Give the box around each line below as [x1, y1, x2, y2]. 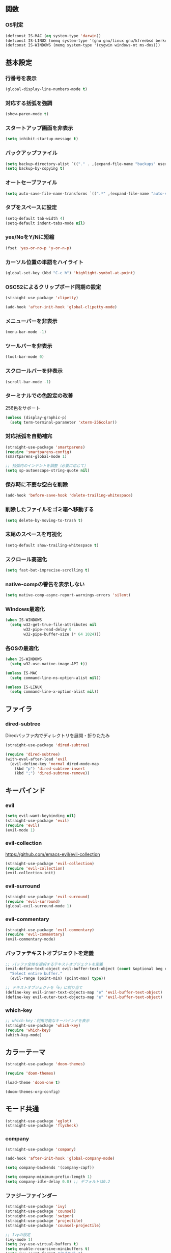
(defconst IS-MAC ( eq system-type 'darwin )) [5, 33, 101, 38]
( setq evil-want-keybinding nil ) [5, 813, 76, 818]
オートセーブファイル [5, 179, 58, 186]
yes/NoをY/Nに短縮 [5, 233, 54, 241]
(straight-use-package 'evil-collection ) [5, 861, 95, 866]
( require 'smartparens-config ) [5, 449, 72, 455]
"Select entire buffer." [10, 971, 63, 976]
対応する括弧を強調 [5, 99, 52, 107]
